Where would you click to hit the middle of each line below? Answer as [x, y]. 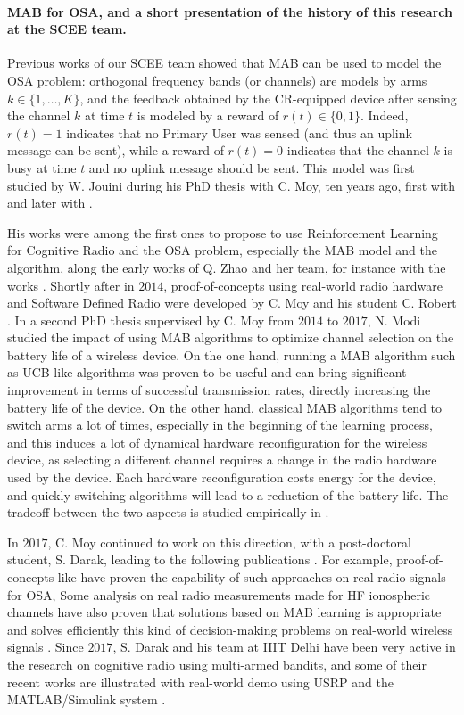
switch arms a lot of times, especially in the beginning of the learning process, [220, 425]
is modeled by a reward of [208, 115]
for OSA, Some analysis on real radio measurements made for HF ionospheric [219, 594]
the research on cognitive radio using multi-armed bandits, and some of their [217, 664]
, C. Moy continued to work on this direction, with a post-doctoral [229, 542]
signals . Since [46, 647]
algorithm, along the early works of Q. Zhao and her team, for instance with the [227, 267]
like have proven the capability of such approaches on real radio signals [252, 577]
